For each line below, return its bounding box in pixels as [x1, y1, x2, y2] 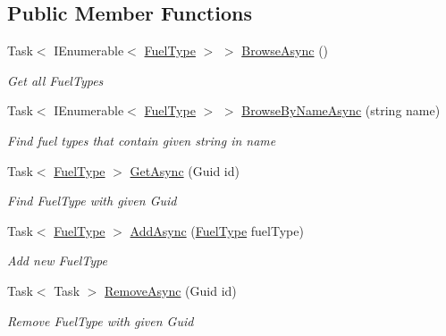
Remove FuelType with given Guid [7, 311, 194, 330]
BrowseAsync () [241, 41, 329, 60]
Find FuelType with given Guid [7, 191, 177, 210]
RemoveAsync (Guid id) [105, 281, 237, 299]
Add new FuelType [7, 251, 107, 270]
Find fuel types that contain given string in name [7, 130, 276, 149]
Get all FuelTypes [7, 71, 104, 89]
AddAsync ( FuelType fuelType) [130, 221, 304, 239]
